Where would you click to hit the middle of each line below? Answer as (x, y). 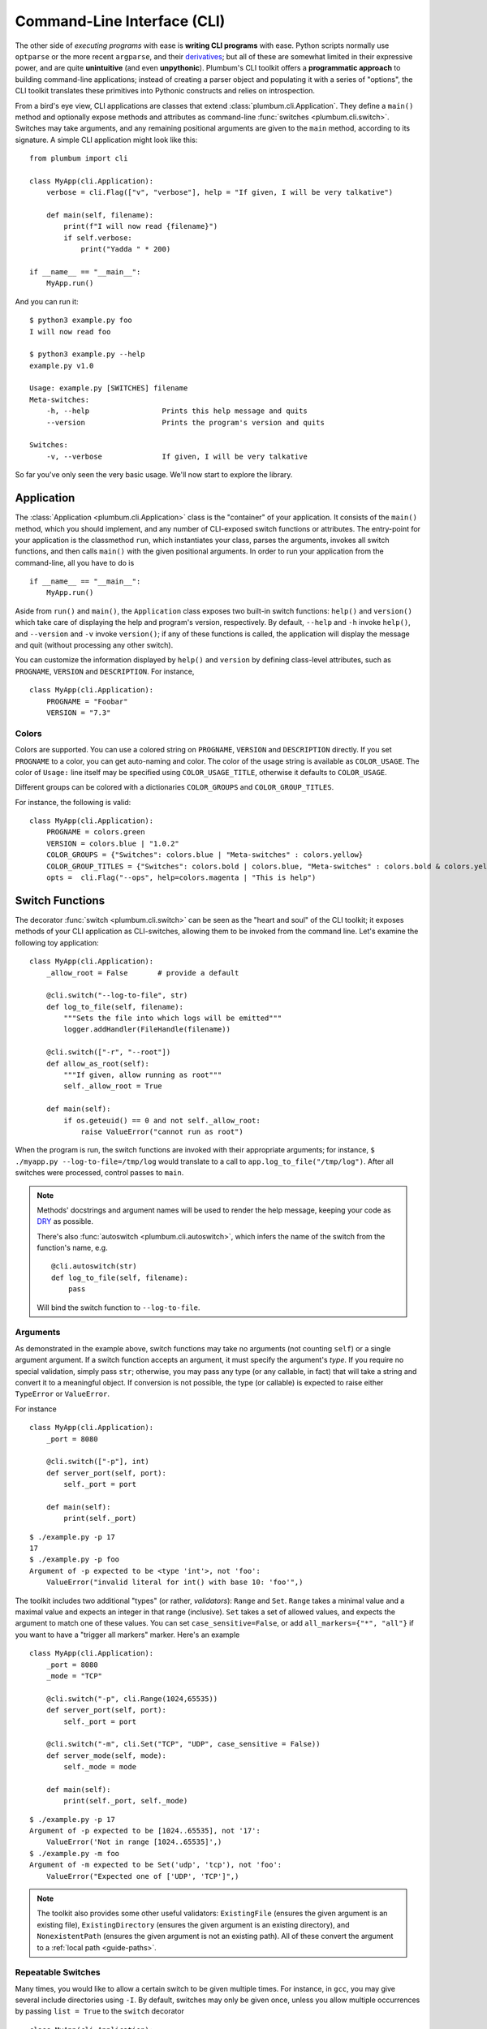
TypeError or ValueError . (62, 1394)
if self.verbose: (98, 238)
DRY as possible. (65, 1221)
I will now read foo (70, 332)
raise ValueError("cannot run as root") (162, 1131)
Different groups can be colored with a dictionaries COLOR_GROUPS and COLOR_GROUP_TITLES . (175, 787)
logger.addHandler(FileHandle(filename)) (147, 1030)
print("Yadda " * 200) (126, 249)
